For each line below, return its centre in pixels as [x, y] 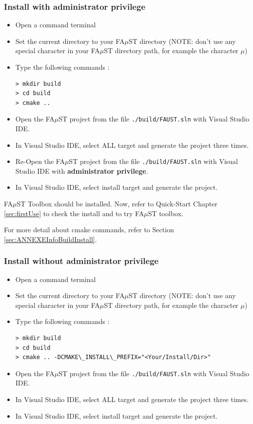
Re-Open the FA [40, 161]
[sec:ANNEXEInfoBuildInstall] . [50, 239]
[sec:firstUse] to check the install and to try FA [74, 213]
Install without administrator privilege [81, 261]
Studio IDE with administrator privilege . [82, 171]
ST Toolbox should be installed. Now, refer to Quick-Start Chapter [117, 204]
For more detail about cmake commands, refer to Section [89, 230]
